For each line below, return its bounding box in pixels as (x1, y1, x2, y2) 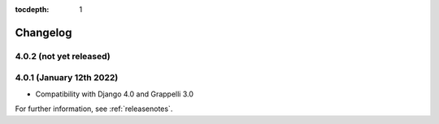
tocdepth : (15, 5, 50, 14)
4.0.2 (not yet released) (15, 50, 111, 62)
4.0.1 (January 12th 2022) (15, 72, 119, 83)
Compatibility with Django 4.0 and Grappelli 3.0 (35, 89, 194, 99)
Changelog (15, 25, 72, 40)
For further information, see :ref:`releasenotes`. (15, 104, 173, 113)
